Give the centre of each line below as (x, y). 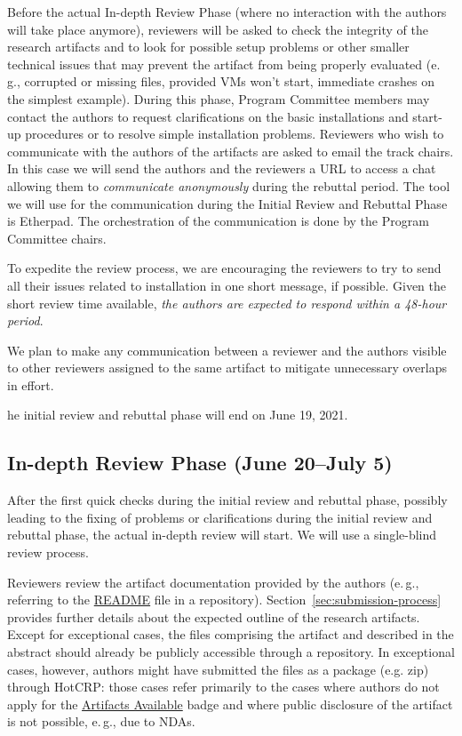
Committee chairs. (57, 238)
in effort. (31, 384)
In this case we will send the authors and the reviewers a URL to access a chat (222, 168)
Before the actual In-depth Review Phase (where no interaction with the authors (227, 12)
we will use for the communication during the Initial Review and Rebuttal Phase (227, 203)
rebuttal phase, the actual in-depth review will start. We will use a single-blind (222, 535)
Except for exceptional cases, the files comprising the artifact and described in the (231, 634)
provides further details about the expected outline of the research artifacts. (214, 616)
